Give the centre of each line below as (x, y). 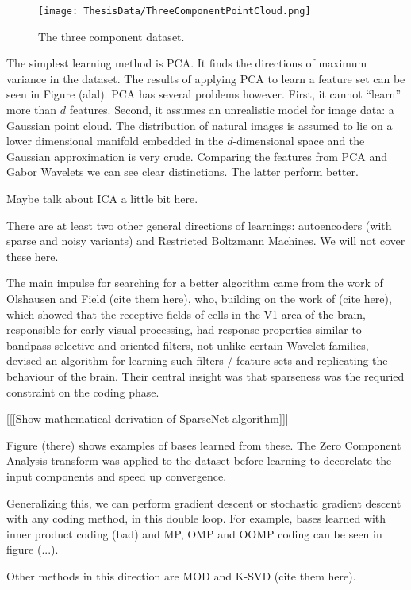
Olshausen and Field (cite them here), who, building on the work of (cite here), (199, 298)
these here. (33, 256)
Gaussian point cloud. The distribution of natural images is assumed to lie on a (200, 125)
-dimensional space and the (299, 141)
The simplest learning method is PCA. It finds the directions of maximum (187, 63)
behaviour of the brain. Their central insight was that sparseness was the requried (205, 375)
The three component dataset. (111, 36)
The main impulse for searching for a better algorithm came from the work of (195, 283)
